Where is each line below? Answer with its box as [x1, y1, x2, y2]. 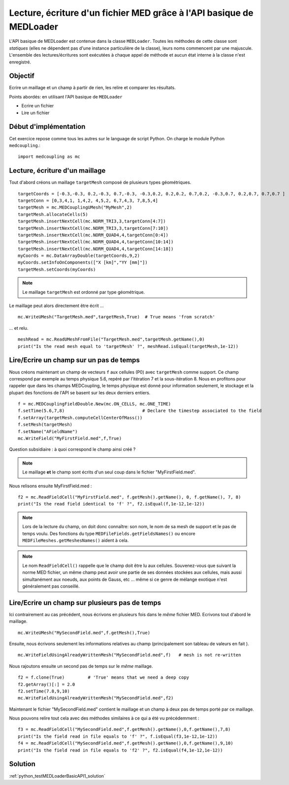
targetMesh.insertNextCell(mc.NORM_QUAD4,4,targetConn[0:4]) [18, 232, 168, 238]
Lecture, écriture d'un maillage [9, 166, 106, 175]
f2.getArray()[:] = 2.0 [18, 682, 75, 687]
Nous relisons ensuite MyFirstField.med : [9, 483, 92, 489]
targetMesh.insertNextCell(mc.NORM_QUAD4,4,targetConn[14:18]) [18, 246, 174, 251]
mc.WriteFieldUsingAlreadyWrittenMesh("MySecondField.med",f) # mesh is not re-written [18, 652, 241, 658]
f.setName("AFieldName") [18, 429, 78, 434]
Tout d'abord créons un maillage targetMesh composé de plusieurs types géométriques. [9, 180, 192, 186]
